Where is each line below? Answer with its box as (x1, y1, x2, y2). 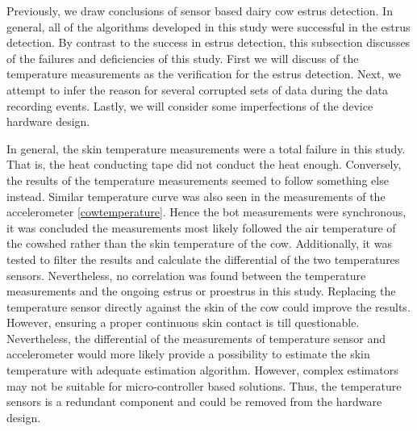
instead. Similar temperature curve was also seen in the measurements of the (6, 187, 386, 204)
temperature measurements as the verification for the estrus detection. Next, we (6, 65, 402, 82)
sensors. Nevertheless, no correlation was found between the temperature (6, 266, 366, 283)
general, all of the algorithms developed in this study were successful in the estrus (6, 18, 411, 35)
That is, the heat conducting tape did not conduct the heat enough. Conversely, (6, 156, 402, 173)
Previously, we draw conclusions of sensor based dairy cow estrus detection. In (6, 2, 393, 19)
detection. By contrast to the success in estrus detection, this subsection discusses (6, 34, 411, 51)
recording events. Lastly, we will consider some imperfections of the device (6, 97, 373, 114)
